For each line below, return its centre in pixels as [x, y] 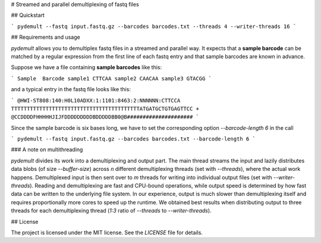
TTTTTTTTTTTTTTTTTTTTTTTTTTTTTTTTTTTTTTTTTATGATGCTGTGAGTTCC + [105, 108]
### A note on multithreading [47, 149]
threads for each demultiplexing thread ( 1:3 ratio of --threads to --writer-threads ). [111, 211]
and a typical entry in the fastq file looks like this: [71, 89]
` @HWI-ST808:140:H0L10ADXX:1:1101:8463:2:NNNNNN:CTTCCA [96, 100]
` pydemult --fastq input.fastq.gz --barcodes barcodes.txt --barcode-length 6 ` [133, 139]
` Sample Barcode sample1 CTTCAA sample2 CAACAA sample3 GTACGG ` [111, 78]
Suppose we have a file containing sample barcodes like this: [86, 67]
